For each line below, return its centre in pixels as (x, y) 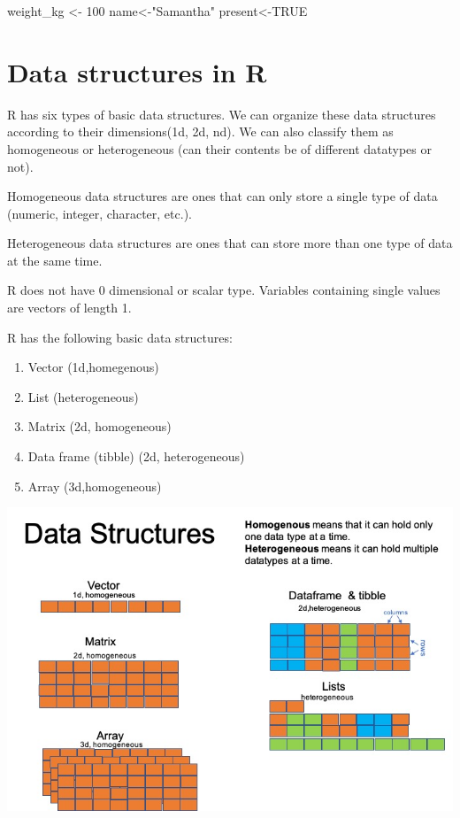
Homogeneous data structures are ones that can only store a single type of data (222, 196)
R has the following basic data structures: (120, 337)
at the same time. (55, 260)
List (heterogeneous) (83, 396)
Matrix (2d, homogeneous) (100, 426)
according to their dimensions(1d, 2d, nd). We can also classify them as (200, 131)
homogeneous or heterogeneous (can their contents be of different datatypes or (219, 148)
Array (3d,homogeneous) (95, 486)
